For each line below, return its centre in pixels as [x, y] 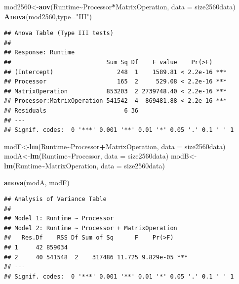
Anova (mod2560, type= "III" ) [48, 16]
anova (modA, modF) [37, 182]
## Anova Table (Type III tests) [59, 33]
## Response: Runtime [40, 53]
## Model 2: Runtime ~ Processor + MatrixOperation [91, 228]
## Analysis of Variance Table [55, 199]
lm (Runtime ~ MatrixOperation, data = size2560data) [84, 165]
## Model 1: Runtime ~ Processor [59, 219]
